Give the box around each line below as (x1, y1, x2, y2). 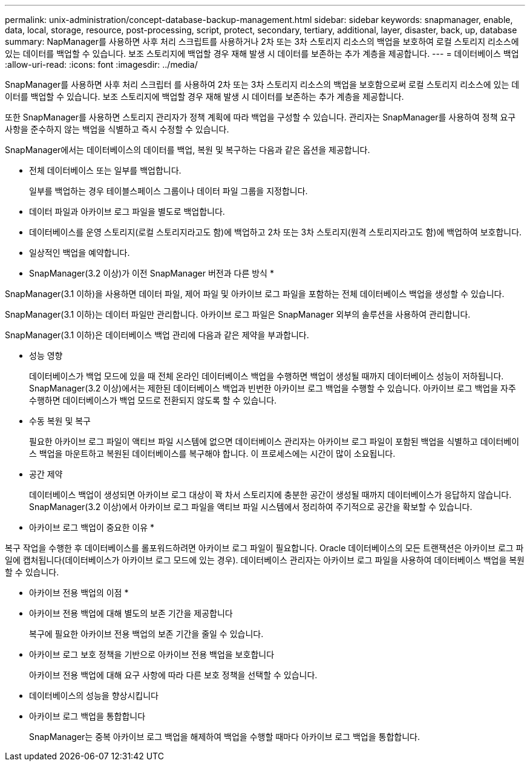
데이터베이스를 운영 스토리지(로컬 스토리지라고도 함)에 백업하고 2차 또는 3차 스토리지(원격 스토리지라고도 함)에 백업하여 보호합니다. (29, 227, 522, 237)
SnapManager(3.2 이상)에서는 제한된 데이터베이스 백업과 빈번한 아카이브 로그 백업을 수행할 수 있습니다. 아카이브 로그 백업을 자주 (29, 383, 516, 393)
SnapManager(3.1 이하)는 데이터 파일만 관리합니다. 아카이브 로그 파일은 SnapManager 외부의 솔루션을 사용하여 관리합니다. (5, 309, 471, 319)
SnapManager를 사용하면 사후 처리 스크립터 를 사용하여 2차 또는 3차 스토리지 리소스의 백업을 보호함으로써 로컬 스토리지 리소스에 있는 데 (5, 79, 520, 90)
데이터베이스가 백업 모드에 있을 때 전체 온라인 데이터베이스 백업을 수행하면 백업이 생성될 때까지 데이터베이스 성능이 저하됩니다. (29, 371, 504, 381)
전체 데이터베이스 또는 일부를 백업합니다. (29, 165, 182, 175)
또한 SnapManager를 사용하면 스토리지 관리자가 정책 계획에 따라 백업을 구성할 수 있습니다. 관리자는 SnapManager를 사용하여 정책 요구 (5, 112, 516, 122)
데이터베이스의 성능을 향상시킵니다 (29, 690, 159, 701)
